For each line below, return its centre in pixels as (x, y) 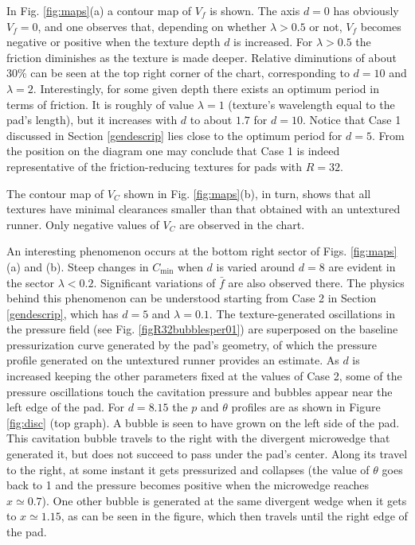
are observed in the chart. (242, 224)
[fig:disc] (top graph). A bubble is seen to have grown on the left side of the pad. (203, 422)
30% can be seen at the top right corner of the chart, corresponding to (178, 73)
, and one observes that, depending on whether (152, 26)
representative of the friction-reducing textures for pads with (155, 166)
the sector (30, 282)
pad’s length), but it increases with (92, 120)
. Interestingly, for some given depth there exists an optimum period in (206, 88)
